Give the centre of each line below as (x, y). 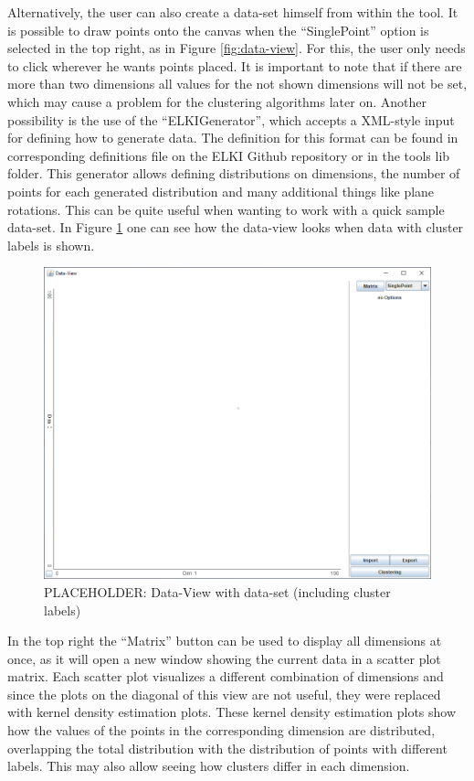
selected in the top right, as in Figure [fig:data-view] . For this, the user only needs (237, 48)
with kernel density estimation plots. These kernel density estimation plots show (232, 712)
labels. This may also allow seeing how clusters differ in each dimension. (209, 766)
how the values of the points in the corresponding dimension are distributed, (221, 730)
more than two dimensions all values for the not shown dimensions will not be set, (237, 84)
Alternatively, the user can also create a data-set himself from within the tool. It (233, 12)
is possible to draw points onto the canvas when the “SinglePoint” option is (218, 30)
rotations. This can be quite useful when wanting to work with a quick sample (226, 209)
